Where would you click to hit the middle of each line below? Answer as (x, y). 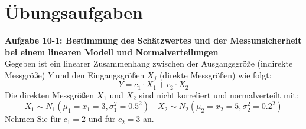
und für (102, 119)
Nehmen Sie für (33, 119)
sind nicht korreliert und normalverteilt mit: (219, 95)
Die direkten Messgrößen (49, 95)
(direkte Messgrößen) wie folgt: (215, 75)
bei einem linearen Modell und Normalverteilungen (112, 52)
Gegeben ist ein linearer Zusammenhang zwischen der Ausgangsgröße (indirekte (149, 63)
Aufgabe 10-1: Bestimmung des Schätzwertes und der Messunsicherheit (153, 40)
